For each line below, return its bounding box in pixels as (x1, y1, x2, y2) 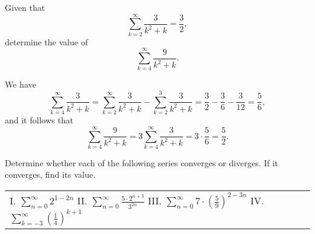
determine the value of (5, 35, 88, 48)
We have (5, 78, 36, 91)
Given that (5, 1, 45, 13)
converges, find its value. (5, 168, 96, 181)
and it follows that (5, 114, 73, 126)
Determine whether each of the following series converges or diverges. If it (5, 156, 279, 169)
